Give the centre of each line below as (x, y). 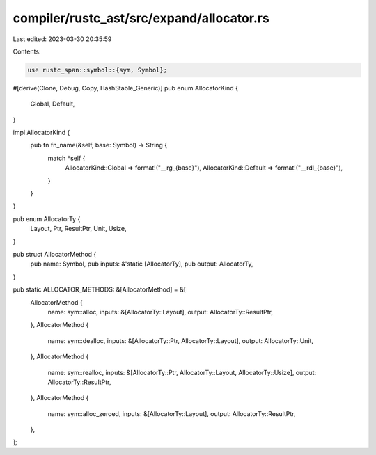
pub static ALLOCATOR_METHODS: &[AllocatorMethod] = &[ (100, 289)
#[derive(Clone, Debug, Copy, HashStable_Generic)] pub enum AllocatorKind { (125, 88)
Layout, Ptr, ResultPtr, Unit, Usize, (78, 229)
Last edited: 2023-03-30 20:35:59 (62, 39)
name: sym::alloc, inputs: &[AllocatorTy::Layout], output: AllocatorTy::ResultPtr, (160, 312)
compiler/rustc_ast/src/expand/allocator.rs (141, 18)
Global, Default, (53, 104)
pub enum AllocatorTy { (47, 218)
